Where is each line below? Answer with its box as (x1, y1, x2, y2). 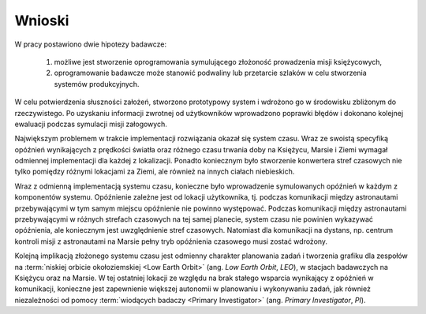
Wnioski (14, 12, 69, 29)
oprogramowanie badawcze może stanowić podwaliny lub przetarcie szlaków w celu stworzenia (54, 68, 367, 78)
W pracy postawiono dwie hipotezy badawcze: (14, 39, 167, 49)
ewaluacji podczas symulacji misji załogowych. (14, 119, 167, 129)
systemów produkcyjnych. (54, 79, 140, 88)
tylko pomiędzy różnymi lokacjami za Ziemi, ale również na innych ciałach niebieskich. (14, 166, 295, 177)
